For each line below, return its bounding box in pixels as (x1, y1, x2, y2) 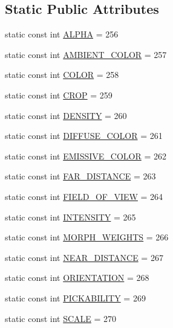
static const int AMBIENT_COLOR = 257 (5, 48, 167, 60)
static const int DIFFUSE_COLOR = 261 (5, 129, 163, 142)
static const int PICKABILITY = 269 (5, 291, 146, 304)
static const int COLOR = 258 (5, 68, 119, 81)
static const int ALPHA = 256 (5, 28, 119, 40)
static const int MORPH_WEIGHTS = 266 (5, 231, 169, 243)
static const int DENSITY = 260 (5, 109, 127, 121)
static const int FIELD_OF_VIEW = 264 (5, 190, 163, 202)
